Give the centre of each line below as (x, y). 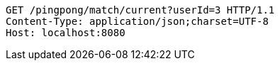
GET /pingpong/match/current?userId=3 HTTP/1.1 (140, 10)
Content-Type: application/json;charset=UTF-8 (137, 21)
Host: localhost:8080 (66, 33)
